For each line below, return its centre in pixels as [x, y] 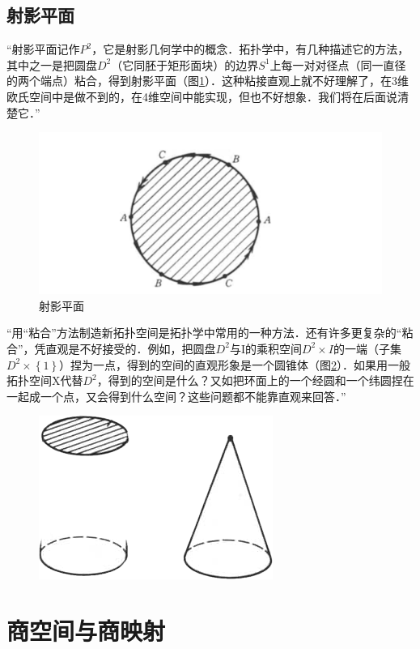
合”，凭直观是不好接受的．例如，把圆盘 [111, 348]
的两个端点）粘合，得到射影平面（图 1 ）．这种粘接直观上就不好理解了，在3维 [208, 81]
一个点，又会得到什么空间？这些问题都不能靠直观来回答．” [193, 396]
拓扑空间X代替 [45, 380]
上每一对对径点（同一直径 [338, 64]
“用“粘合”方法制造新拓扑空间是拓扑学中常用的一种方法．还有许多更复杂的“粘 [210, 333]
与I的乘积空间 [265, 348]
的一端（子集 [367, 348]
